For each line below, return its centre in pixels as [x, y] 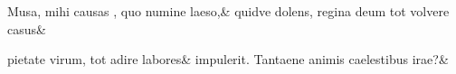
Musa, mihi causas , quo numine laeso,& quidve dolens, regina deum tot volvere [228, 11]
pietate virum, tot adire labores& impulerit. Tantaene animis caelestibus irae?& [228, 59]
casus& [27, 28]
